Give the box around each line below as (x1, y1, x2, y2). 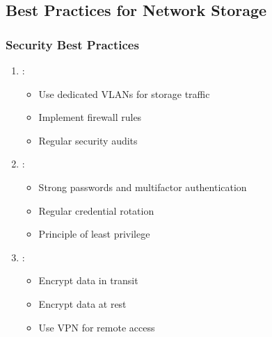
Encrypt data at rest (38, 296, 127, 311)
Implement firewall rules (38, 110, 142, 124)
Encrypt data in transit (38, 273, 138, 288)
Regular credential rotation (38, 203, 154, 217)
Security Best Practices (6, 35, 139, 53)
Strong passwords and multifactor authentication (38, 179, 247, 194)
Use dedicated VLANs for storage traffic (38, 86, 210, 101)
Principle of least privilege (38, 227, 150, 241)
